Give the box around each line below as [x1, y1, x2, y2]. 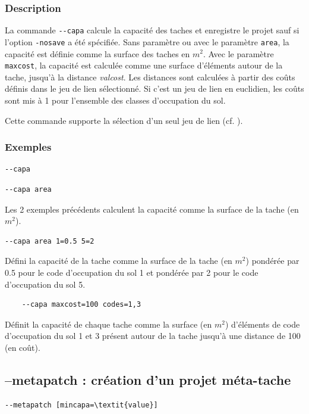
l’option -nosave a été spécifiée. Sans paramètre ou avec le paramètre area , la [5, 35, 289, 48]
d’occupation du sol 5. [5, 278, 86, 290]
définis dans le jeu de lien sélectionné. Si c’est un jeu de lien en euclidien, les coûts [5, 82, 304, 95]
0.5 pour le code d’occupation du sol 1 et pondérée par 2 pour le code [5, 266, 258, 278]
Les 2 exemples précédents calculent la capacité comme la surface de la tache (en [5, 203, 299, 215]
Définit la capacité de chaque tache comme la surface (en [5, 317, 212, 330]
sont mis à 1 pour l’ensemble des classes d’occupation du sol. [5, 94, 226, 106]
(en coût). [5, 341, 40, 353]
